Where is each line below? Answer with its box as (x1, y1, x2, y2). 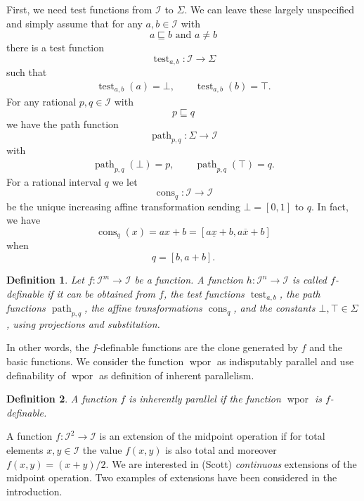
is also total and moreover (165, 443, 277, 457)
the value (82, 443, 122, 457)
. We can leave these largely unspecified (184, 2, 355, 16)
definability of (6, 367, 66, 382)
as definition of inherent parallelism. (98, 367, 254, 382)
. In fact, (311, 198, 349, 213)
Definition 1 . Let (6, 272, 84, 286)
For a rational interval (6, 174, 101, 189)
